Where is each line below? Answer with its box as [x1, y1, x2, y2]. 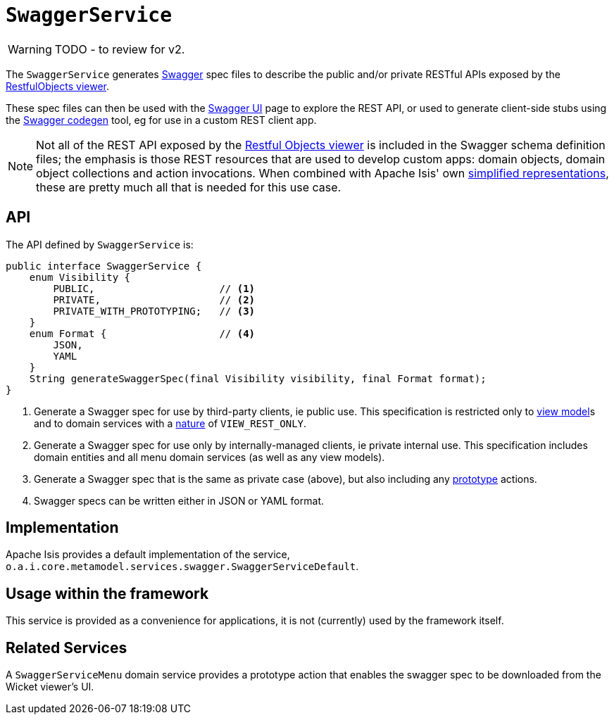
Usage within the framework [6, 584, 209, 602]
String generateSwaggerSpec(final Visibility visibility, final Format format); [29, 372, 487, 384]
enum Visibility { [29, 271, 131, 283]
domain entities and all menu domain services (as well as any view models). [34, 450, 385, 463]
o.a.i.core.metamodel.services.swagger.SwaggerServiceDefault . [6, 560, 359, 573]
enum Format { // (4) [29, 327, 256, 339]
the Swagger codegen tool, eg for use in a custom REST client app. [6, 113, 317, 126]
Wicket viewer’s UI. [6, 681, 94, 693]
